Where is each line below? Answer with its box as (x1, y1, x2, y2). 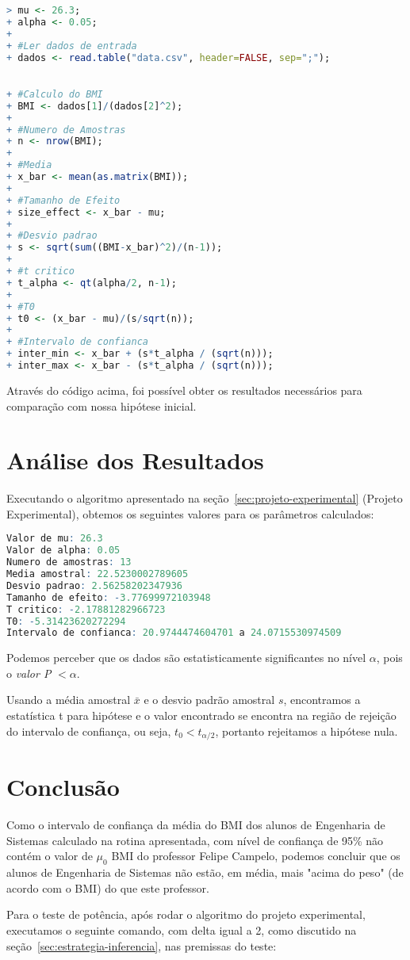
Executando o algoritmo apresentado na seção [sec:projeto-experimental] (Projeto (6, 490, 403, 507)
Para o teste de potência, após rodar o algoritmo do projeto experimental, (6, 906, 366, 923)
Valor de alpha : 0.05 (6, 545, 121, 556)
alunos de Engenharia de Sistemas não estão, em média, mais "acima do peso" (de (6, 864, 404, 881)
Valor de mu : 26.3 (6, 533, 103, 545)
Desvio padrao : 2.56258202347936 (6, 579, 182, 591)
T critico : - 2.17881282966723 (6, 603, 166, 615)
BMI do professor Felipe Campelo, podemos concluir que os (111, 847, 400, 864)
